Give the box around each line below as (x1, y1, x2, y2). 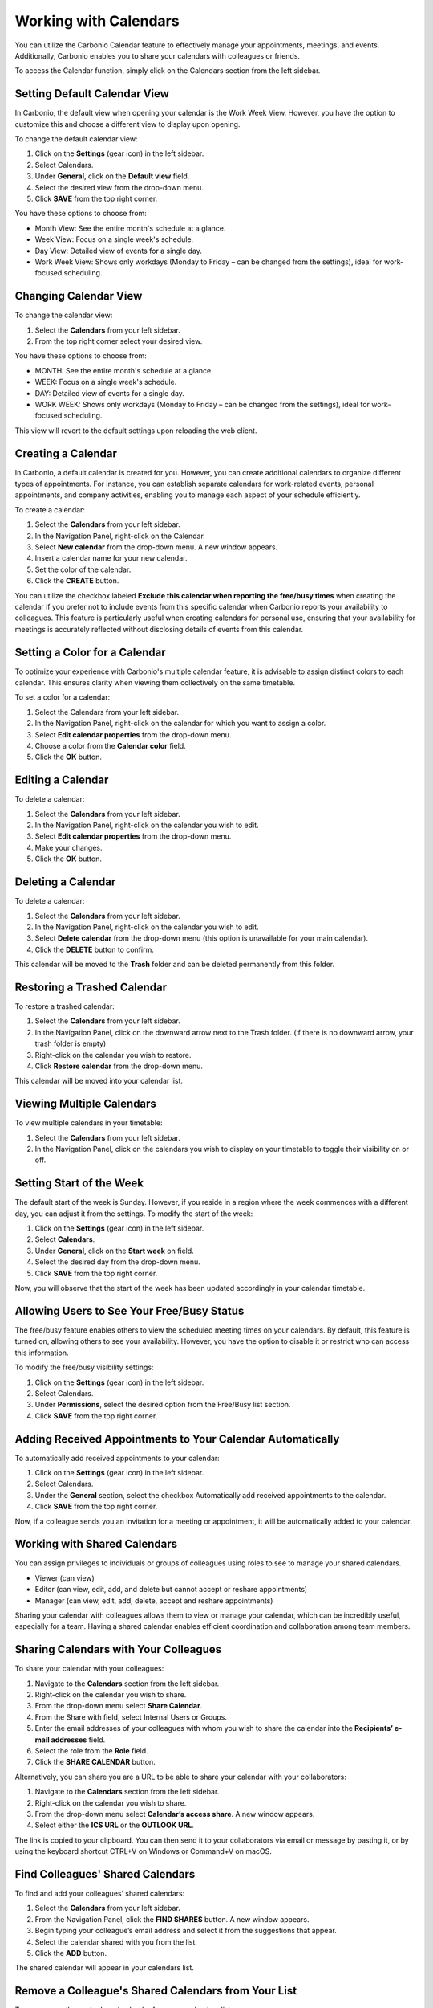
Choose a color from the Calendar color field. (34, 741, 186, 750)
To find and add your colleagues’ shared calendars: (14, 1888, 185, 1899)
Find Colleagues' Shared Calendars (14, 1867, 196, 1881)
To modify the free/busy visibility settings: (14, 1362, 154, 1373)
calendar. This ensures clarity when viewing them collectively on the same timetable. (14, 678, 296, 688)
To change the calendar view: (14, 310, 113, 320)
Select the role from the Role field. (34, 1746, 148, 1756)
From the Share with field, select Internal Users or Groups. (34, 1712, 228, 1722)
